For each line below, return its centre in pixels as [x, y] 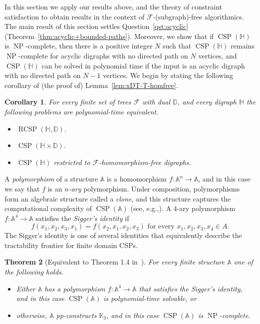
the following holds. [34, 272]
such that [177, 46]
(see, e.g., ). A [151, 208]
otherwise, [32, 315]
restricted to [72, 162]
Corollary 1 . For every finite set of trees [68, 102]
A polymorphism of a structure [51, 179]
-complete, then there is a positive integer [89, 46]
